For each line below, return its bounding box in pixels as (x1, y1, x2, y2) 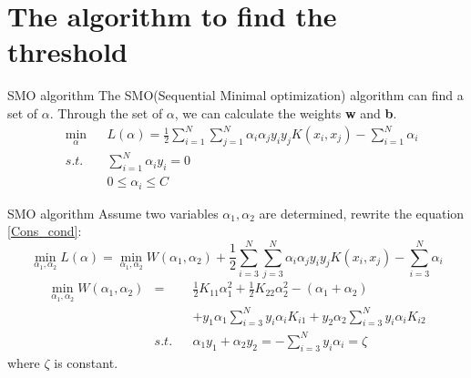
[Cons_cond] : (7, 221, 82, 240)
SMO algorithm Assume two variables (7, 203, 219, 222)
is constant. (54, 352, 118, 372)
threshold (7, 33, 128, 70)
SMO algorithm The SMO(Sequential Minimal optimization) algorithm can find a (7, 86, 464, 105)
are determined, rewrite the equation (259, 203, 465, 222)
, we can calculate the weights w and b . (174, 103, 397, 122)
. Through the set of (49, 103, 163, 122)
